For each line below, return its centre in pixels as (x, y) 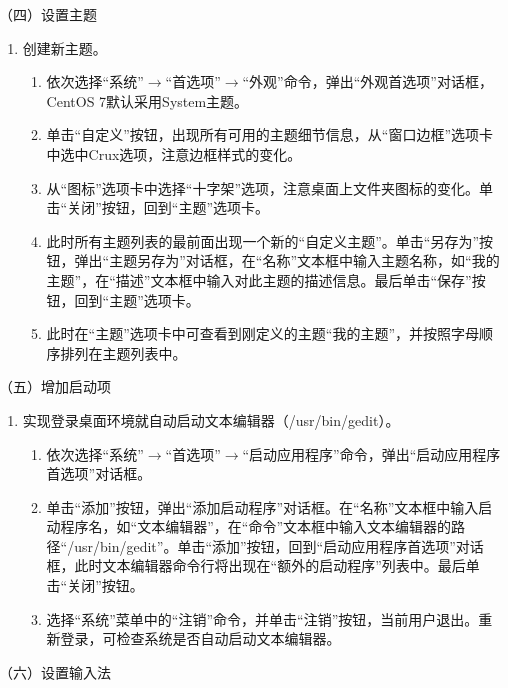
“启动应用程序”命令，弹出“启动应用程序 (371, 453)
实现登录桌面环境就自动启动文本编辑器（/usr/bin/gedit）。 (211, 419)
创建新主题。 (64, 47)
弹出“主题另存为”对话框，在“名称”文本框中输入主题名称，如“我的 (287, 260)
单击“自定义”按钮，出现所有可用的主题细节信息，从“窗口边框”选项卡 (270, 134)
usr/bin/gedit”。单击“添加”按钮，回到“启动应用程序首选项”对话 (279, 545)
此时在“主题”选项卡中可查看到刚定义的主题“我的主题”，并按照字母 (263, 333)
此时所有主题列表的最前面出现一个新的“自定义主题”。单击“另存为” (263, 240)
